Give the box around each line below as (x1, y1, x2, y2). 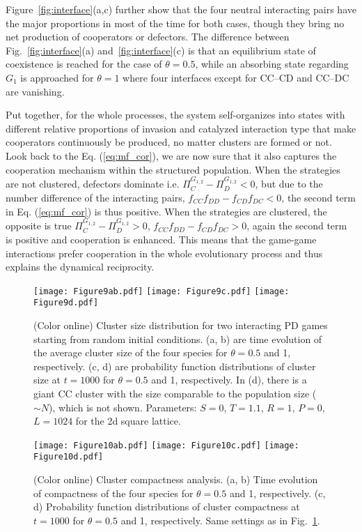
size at (33, 372, 61, 387)
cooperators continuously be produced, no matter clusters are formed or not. (6, 135, 332, 149)
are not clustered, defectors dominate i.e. (6, 176, 180, 191)
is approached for (20, 70, 94, 84)
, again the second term (246, 218, 347, 233)
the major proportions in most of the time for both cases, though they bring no (6, 15, 345, 30)
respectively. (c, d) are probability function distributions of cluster (33, 358, 316, 373)
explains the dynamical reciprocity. (6, 259, 155, 274)
